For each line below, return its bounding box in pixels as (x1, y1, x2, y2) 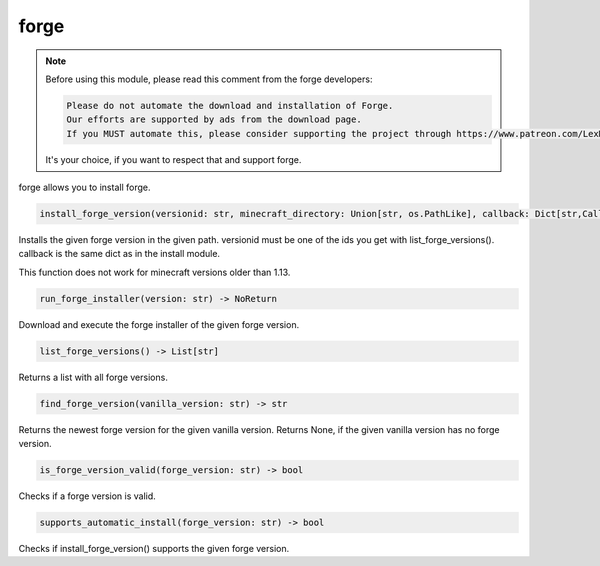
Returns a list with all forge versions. (18, 371, 169, 383)
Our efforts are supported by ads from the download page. (66, 114, 362, 125)
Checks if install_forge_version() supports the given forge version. (18, 543, 290, 555)
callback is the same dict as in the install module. (18, 248, 220, 260)
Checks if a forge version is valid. (18, 490, 157, 502)
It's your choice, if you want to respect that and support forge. (45, 153, 302, 165)
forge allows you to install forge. (18, 181, 151, 194)
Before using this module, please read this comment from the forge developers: (45, 73, 373, 85)
